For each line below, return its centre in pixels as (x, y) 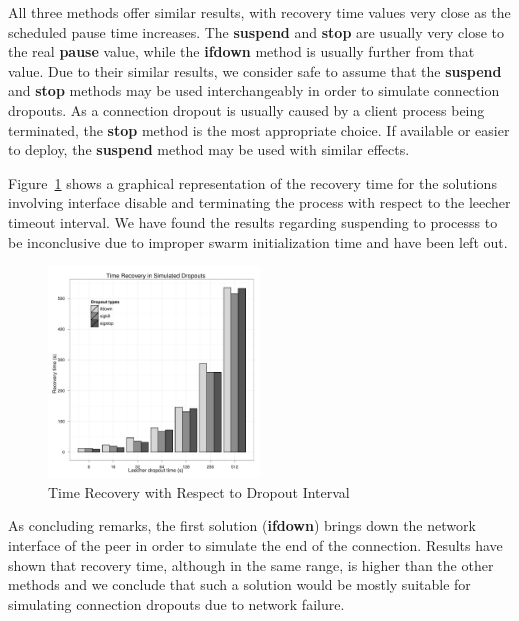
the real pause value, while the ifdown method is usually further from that (241, 51)
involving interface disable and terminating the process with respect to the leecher (259, 202)
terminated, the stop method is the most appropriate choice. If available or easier (259, 129)
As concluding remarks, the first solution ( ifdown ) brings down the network (242, 525)
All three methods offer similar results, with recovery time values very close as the (259, 12)
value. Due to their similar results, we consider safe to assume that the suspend (255, 70)
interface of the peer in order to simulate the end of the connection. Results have (255, 544)
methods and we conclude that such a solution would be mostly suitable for (239, 584)
